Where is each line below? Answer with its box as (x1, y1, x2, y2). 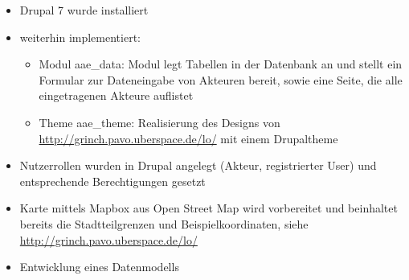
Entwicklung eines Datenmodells (19, 258, 179, 275)
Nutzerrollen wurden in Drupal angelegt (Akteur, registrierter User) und (19, 157, 377, 174)
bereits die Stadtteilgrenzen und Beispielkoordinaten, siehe (19, 215, 309, 232)
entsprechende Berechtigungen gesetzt (19, 172, 206, 189)
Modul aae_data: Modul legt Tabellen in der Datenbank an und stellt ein (39, 56, 403, 72)
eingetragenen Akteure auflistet (39, 87, 194, 104)
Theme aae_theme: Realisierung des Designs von (39, 113, 280, 130)
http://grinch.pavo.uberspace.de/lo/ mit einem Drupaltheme (39, 130, 338, 146)
